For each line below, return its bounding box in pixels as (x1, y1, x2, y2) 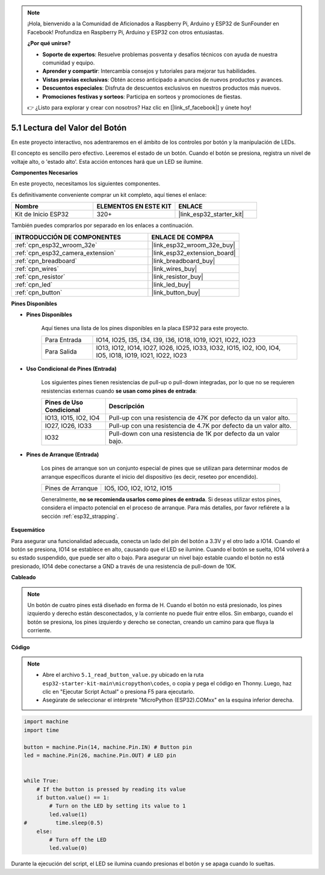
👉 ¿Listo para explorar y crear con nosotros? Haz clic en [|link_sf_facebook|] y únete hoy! (27, 104, 252, 111)
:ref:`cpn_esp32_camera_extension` (14, 249, 116, 257)
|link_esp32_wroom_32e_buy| (151, 241, 236, 249)
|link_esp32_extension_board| (151, 249, 236, 257)
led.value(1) (49, 811, 88, 818)
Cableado (11, 574, 36, 581)
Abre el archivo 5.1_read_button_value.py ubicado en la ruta (42, 671, 204, 679)
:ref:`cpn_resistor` (14, 272, 66, 281)
